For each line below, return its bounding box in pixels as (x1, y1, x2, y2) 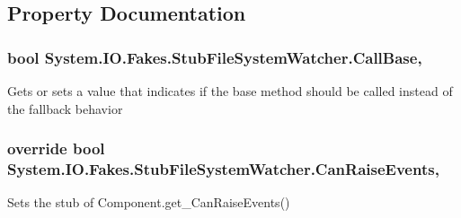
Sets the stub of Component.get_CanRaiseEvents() (7, 193, 290, 212)
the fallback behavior (7, 99, 123, 118)
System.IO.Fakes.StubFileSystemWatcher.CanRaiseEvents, (7, 158, 439, 180)
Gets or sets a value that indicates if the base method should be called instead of (7, 82, 453, 100)
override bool (7, 137, 105, 160)
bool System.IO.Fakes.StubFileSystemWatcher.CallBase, (7, 46, 422, 68)
